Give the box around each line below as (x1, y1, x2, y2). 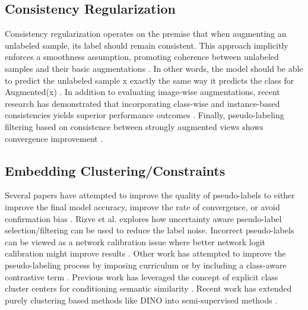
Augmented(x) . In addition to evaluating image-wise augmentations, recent (5, 86, 280, 98)
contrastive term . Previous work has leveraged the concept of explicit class (5, 270, 278, 283)
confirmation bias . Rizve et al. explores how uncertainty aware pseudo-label (5, 212, 282, 224)
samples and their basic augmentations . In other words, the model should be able (5, 62, 303, 74)
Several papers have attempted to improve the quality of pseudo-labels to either (5, 189, 295, 201)
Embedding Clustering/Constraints (5, 161, 226, 179)
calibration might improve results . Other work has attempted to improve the (5, 247, 286, 260)
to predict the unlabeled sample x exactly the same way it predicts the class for (5, 74, 294, 86)
